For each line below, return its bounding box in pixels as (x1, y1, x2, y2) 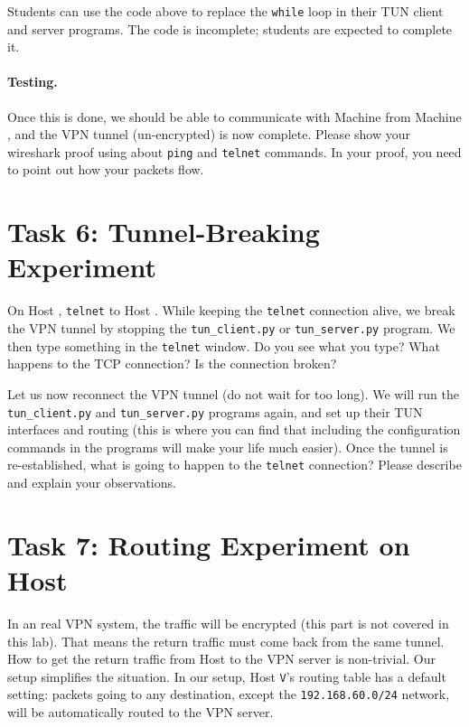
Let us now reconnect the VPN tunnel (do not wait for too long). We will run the (7, 384, 459, 403)
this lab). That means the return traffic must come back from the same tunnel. (7, 631, 445, 650)
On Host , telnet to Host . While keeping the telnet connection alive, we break (7, 301, 455, 320)
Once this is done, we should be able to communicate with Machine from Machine (7, 107, 462, 126)
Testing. (7, 72, 58, 91)
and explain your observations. (7, 473, 176, 492)
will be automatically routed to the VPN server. (7, 703, 274, 722)
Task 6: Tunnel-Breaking (7, 213, 320, 250)
